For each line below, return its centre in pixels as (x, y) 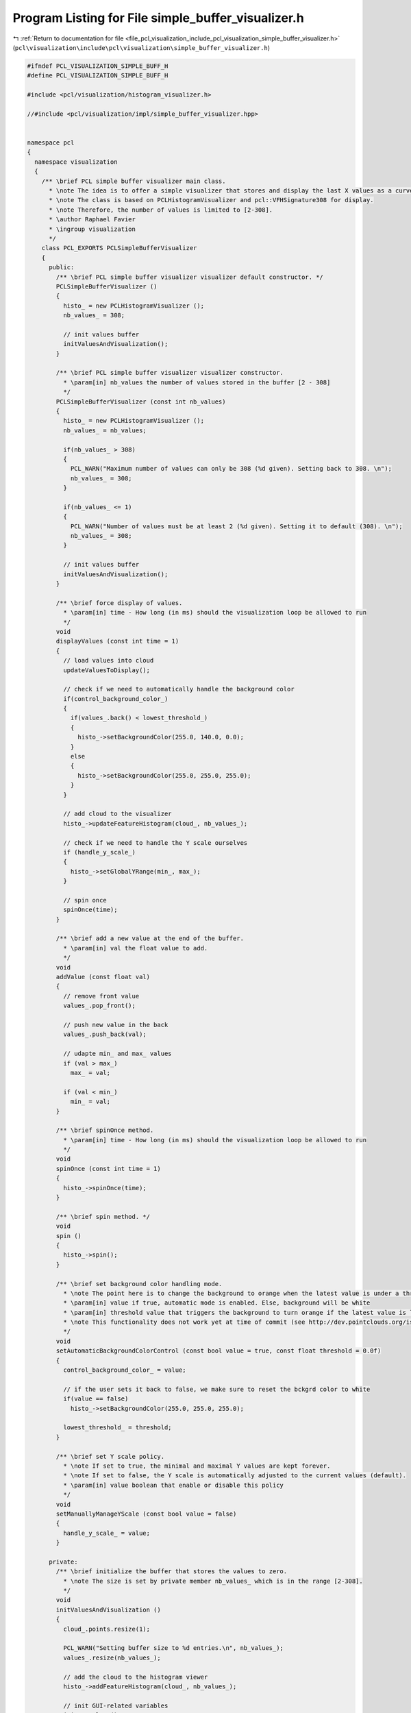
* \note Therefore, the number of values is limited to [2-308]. (161, 210)
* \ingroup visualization (92, 229)
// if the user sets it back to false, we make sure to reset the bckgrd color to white (216, 1389)
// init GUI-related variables (115, 1705)
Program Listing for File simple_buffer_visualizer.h (158, 18)
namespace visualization (76, 162)
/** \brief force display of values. (119, 603)
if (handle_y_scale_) (99, 852)
